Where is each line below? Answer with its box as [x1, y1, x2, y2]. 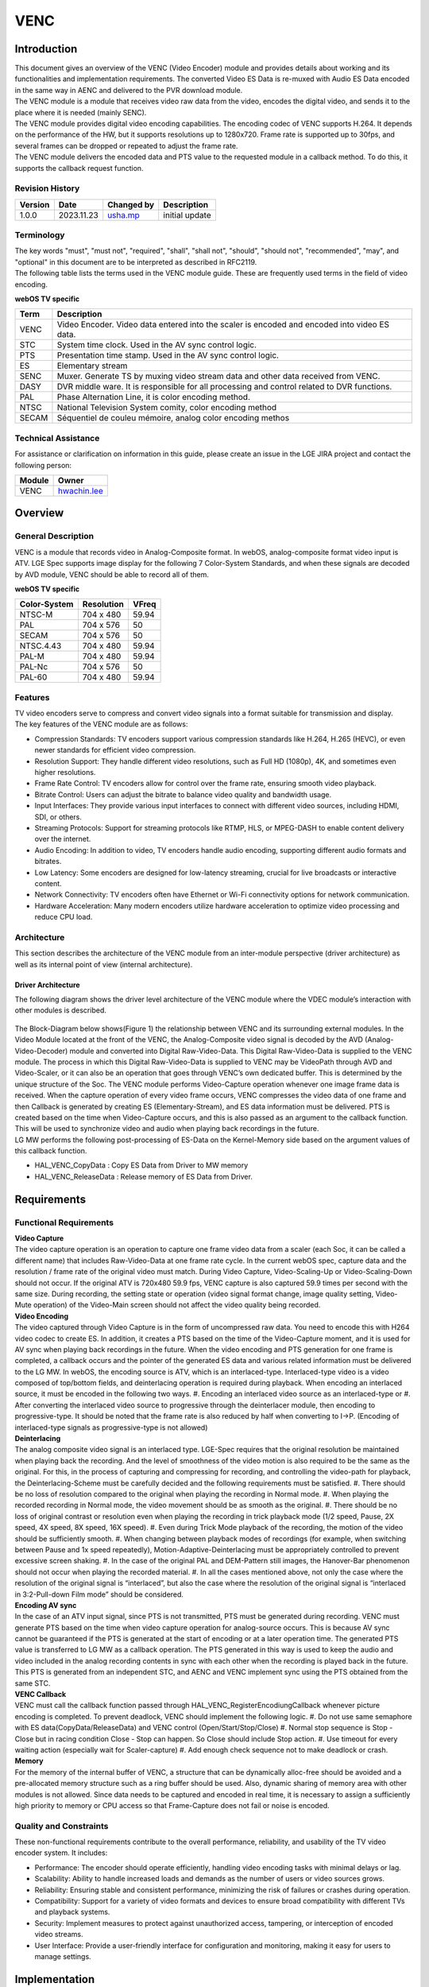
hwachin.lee [57, 485, 103, 496]
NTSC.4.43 [19, 641, 62, 652]
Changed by [107, 199, 155, 210]
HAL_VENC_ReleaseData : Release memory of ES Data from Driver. [34, 1172, 253, 1181]
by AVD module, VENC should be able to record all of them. [14, 569, 210, 579]
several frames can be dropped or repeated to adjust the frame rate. [14, 141, 238, 150]
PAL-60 [19, 672, 48, 683]
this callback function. [14, 1146, 87, 1156]
